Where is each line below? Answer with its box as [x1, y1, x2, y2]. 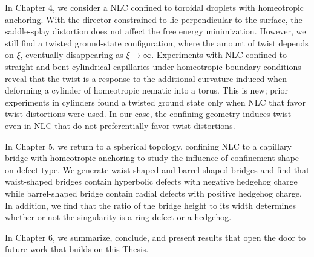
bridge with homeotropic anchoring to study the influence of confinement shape [5, 151, 299, 164]
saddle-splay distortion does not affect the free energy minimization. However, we [5, 25, 306, 37]
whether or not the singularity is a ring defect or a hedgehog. [5, 211, 232, 223]
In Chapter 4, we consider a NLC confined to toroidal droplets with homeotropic [5, 1, 304, 13]
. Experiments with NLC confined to [151, 48, 287, 61]
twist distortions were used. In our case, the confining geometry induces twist [5, 107, 292, 120]
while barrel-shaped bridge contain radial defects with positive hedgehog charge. [5, 186, 302, 199]
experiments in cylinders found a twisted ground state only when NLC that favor [5, 95, 306, 108]
